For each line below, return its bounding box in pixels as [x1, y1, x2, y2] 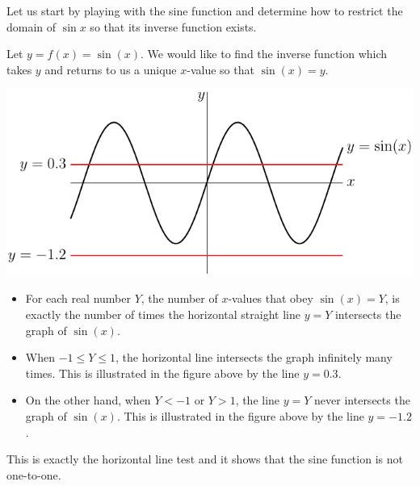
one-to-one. [6, 466, 61, 483]
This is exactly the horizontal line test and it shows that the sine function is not [6, 450, 403, 467]
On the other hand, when [25, 392, 151, 408]
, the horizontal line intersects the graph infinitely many [115, 349, 393, 366]
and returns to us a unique [44, 61, 177, 78]
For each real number [25, 290, 131, 307]
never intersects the [314, 392, 410, 408]
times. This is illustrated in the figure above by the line [25, 364, 300, 381]
